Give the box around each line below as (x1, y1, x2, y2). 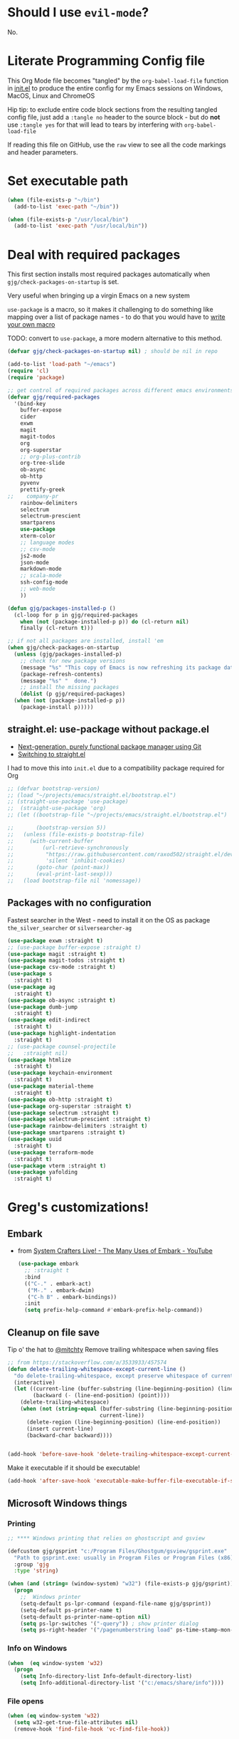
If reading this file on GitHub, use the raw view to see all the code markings (7, 140, 226, 149)
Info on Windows (7, 1644, 68, 1654)
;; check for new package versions (20, 657, 126, 664)
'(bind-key (14, 400, 46, 407)
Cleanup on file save (7, 1326, 100, 1338)
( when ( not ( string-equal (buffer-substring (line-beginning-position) (20, 1405, 237, 1413)
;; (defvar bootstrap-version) (7, 784, 100, 792)
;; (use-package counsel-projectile (7, 1043, 116, 1050)
